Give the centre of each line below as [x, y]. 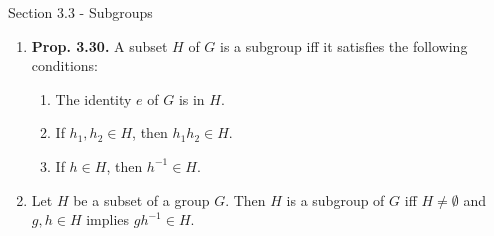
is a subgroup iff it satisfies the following [344, 45]
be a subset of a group [141, 199]
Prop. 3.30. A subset [99, 45]
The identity [93, 98]
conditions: [65, 65]
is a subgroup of [335, 199]
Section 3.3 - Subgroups [80, 12]
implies [108, 219]
